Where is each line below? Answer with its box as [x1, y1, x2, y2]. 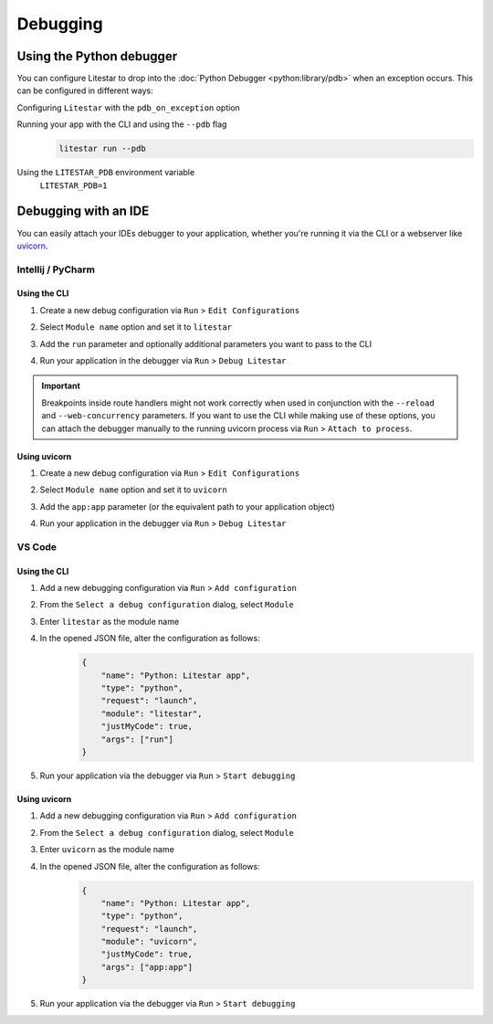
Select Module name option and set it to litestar [39, 322, 233, 333]
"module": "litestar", [100, 708, 203, 719]
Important [41, 380, 81, 392]
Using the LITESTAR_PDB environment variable [16, 167, 195, 178]
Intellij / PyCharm [16, 263, 96, 276]
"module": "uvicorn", [100, 936, 198, 947]
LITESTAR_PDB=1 [39, 180, 109, 191]
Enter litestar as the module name [39, 616, 180, 627]
